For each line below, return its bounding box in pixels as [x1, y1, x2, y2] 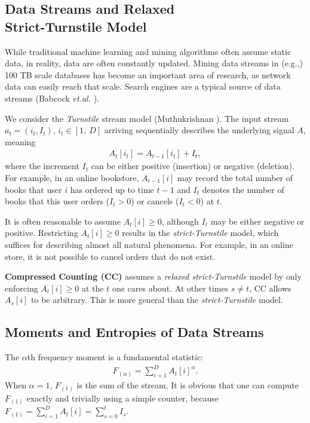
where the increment [5, 160, 79, 172]
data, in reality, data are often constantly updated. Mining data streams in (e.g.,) [5, 57, 303, 69]
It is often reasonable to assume [5, 214, 121, 227]
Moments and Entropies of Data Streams [5, 323, 264, 341]
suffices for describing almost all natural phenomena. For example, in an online [5, 238, 293, 250]
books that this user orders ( [5, 195, 110, 207]
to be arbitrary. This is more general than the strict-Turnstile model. [31, 293, 283, 306]
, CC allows [249, 281, 291, 294]
